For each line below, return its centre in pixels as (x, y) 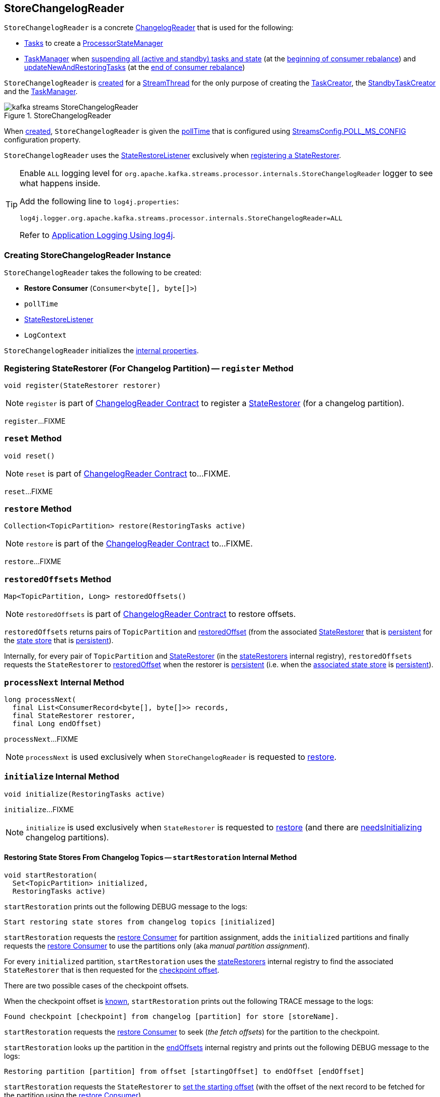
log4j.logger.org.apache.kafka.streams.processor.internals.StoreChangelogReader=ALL (181, 218)
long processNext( (40, 699)
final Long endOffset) (57, 723)
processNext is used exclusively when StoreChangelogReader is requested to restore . (181, 757)
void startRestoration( (51, 875)
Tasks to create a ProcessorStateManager (94, 43)
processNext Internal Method (64, 682)
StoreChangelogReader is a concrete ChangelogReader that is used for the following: (149, 28)
